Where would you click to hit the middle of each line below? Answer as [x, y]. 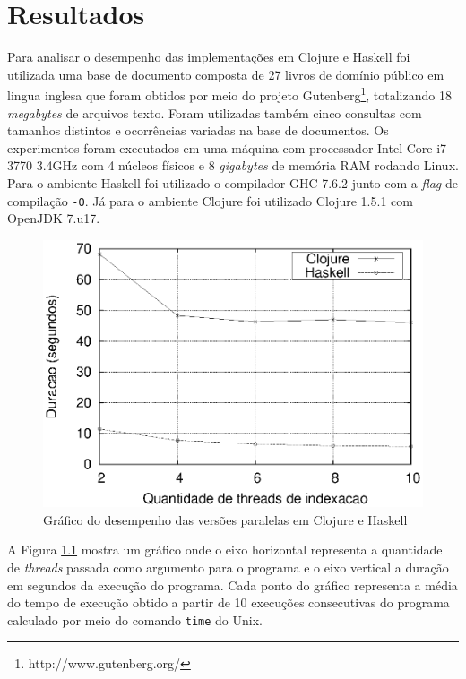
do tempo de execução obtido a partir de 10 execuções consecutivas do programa [229, 602]
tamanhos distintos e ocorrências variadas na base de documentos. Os [198, 130]
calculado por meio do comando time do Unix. [135, 619]
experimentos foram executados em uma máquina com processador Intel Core [220, 147]
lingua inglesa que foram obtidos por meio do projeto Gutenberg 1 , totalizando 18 [229, 94]
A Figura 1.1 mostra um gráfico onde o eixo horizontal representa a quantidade [225, 550]
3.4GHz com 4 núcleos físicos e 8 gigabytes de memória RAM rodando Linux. [247, 165]
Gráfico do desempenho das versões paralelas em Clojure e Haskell [225, 519]
